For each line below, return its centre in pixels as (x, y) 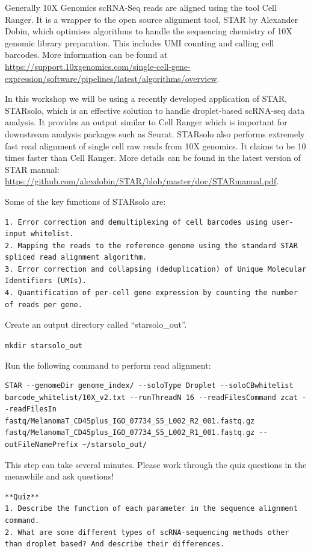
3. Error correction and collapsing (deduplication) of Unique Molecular (156, 269)
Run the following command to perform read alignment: (108, 365)
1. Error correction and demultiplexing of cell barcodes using (136, 222)
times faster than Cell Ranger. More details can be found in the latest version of (153, 158)
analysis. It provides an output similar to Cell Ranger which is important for (146, 122)
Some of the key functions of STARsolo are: (85, 201)
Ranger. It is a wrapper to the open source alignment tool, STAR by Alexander (152, 19)
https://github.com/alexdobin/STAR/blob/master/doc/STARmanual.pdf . (142, 181)
